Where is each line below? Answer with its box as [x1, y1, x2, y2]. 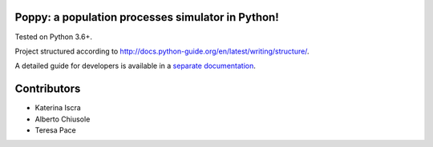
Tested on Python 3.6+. [14, 32, 92, 42]
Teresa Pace [34, 125, 76, 135]
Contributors [14, 82, 81, 96]
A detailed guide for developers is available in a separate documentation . [14, 61, 257, 71]
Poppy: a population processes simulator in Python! [14, 10, 280, 24]
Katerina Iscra [34, 103, 82, 113]
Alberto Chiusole [34, 114, 91, 124]
